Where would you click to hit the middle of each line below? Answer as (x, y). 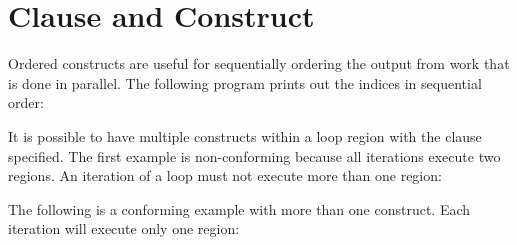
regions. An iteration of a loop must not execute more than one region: (225, 175)
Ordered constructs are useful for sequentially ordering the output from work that (259, 63)
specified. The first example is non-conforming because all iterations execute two (254, 155)
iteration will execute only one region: (124, 228)
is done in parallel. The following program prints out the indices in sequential (245, 82)
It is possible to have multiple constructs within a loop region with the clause (245, 135)
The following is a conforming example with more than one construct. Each (239, 208)
